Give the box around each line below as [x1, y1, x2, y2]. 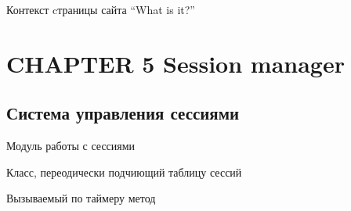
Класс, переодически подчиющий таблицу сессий [6, 163, 242, 180]
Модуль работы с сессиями [6, 138, 136, 154]
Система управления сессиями [6, 101, 240, 125]
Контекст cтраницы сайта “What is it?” [6, 2, 195, 17]
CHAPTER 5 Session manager [6, 47, 345, 79]
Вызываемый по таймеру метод [6, 190, 156, 206]
